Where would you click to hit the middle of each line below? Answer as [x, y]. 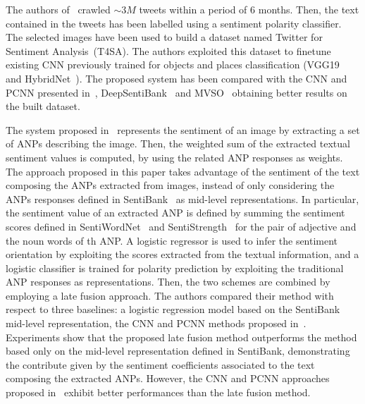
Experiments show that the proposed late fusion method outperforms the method [181, 337]
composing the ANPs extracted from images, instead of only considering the [170, 185]
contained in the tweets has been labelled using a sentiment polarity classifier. [174, 23]
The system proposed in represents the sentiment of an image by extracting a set [183, 129]
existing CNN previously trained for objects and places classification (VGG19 [173, 65]
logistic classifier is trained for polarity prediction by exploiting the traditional [175, 268]
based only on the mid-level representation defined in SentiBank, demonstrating [178, 351]
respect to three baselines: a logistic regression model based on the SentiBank [173, 309]
